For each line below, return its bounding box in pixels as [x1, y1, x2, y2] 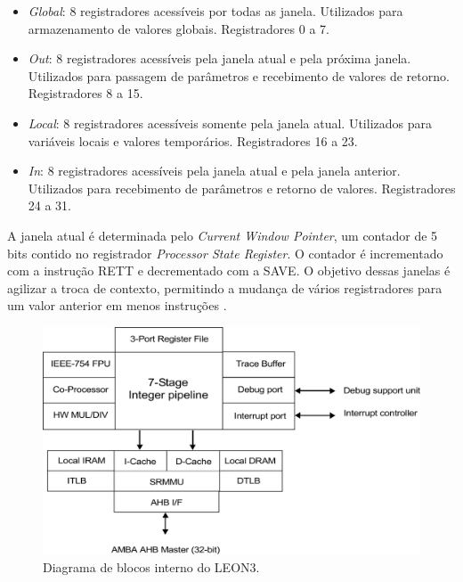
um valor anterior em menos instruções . [7, 296, 227, 315]
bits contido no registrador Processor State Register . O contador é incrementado [7, 243, 443, 262]
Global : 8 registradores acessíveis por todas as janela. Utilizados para [28, 2, 403, 20]
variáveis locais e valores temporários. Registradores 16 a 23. [28, 131, 358, 150]
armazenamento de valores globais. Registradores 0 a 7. [28, 19, 329, 37]
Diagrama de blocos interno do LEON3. [43, 557, 260, 576]
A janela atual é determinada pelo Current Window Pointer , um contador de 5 [7, 225, 438, 244]
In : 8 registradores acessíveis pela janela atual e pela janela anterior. [28, 161, 401, 180]
